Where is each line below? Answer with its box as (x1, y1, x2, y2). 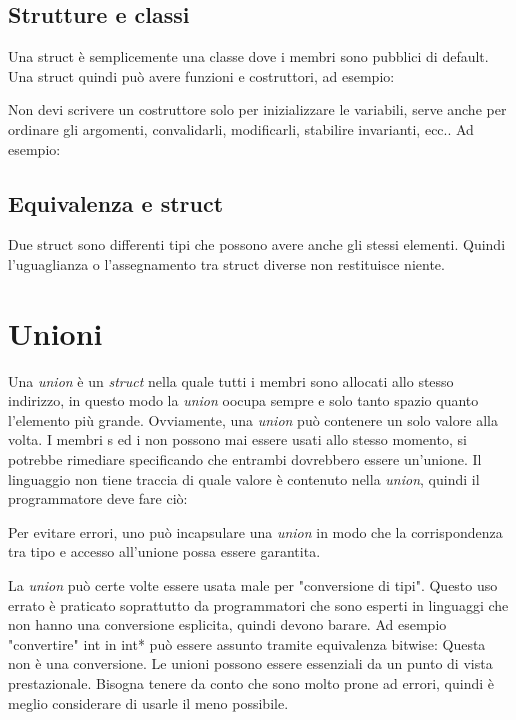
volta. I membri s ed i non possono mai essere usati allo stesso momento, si (8, 429, 467, 450)
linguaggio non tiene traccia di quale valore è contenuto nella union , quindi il (8, 468, 480, 489)
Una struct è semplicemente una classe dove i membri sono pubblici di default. (8, 46, 489, 67)
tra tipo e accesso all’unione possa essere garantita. (8, 541, 321, 562)
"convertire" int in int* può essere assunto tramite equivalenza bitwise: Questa (8, 633, 486, 654)
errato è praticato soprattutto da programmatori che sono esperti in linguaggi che (8, 594, 509, 615)
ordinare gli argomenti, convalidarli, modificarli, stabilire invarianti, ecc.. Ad (8, 118, 474, 139)
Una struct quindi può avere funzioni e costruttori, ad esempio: (8, 65, 395, 86)
